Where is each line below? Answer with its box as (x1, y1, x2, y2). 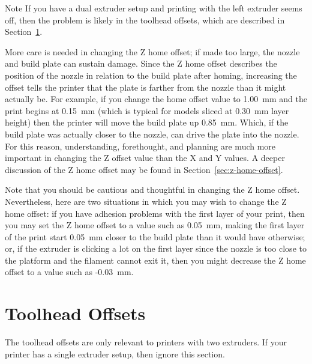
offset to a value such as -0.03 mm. (5, 265, 134, 278)
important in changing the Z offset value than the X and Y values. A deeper (5, 151, 285, 164)
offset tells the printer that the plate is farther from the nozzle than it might (5, 80, 286, 93)
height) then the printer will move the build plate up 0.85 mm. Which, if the (5, 116, 289, 129)
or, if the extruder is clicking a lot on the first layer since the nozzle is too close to (5, 242, 307, 255)
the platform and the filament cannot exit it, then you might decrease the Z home (5, 253, 306, 266)
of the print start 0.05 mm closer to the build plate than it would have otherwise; (5, 230, 305, 243)
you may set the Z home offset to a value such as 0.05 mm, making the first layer (5, 219, 305, 231)
